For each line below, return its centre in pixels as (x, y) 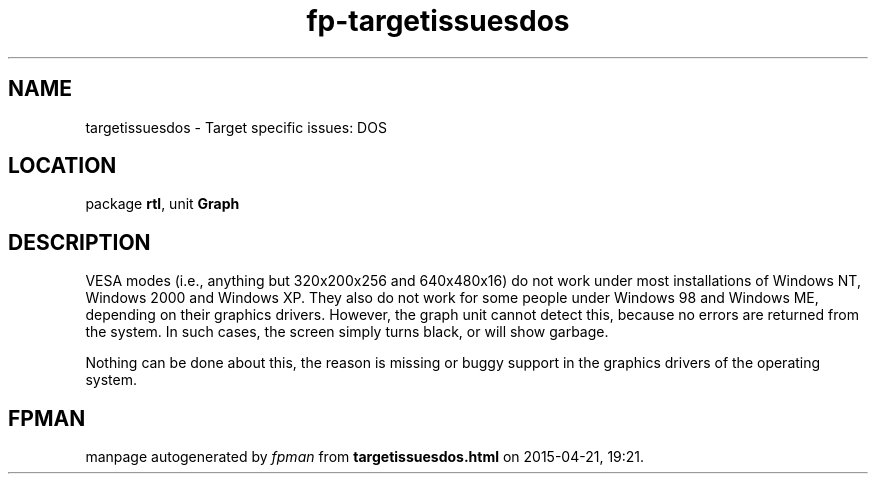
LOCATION (62, 166)
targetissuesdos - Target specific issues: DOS (236, 127)
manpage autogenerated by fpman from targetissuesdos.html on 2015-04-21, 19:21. (365, 457)
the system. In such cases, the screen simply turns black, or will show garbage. (347, 332)
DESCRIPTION (79, 242)
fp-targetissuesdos (438, 21)
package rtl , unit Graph (162, 204)
